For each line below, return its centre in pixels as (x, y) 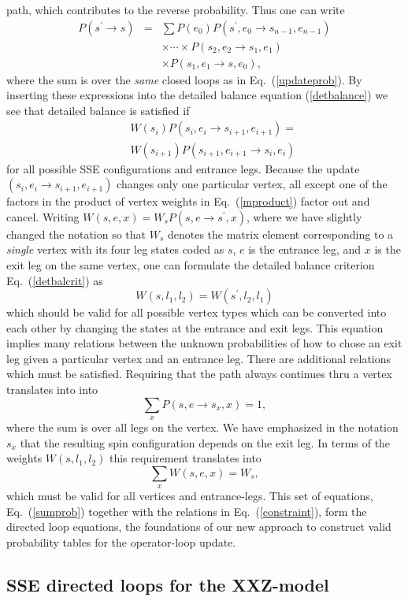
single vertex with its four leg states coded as (115, 249)
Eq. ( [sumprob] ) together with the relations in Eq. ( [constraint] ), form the (187, 511)
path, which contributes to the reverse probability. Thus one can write (176, 9)
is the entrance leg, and (305, 249)
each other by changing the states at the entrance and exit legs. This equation (195, 327)
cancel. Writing (43, 216)
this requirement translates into (185, 458)
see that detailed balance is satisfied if (98, 110)
